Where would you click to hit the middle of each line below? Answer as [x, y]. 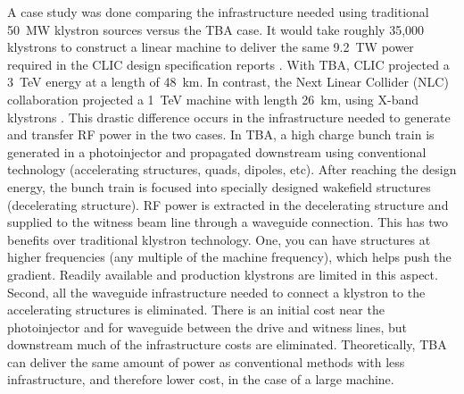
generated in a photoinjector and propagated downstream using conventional [217, 151]
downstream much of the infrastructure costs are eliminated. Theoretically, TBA [227, 344]
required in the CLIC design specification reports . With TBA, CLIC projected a [228, 64]
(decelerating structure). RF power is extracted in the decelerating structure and [228, 204]
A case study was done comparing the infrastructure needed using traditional [218, 12]
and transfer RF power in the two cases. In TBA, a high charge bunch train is [221, 134]
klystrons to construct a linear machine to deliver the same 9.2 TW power [211, 47]
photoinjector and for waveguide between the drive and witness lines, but [207, 327]
